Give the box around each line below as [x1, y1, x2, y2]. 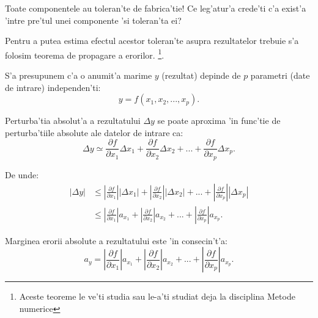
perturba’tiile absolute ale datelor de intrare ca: [5, 126, 183, 139]
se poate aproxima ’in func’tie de [157, 114, 281, 127]
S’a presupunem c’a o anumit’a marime [5, 69, 152, 82]
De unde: [5, 168, 39, 181]
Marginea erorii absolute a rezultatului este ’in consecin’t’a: [5, 234, 228, 247]
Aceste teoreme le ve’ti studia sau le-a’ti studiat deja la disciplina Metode [19, 290, 295, 303]
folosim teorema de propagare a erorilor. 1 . [5, 46, 165, 61]
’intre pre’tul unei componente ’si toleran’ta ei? [5, 13, 182, 26]
